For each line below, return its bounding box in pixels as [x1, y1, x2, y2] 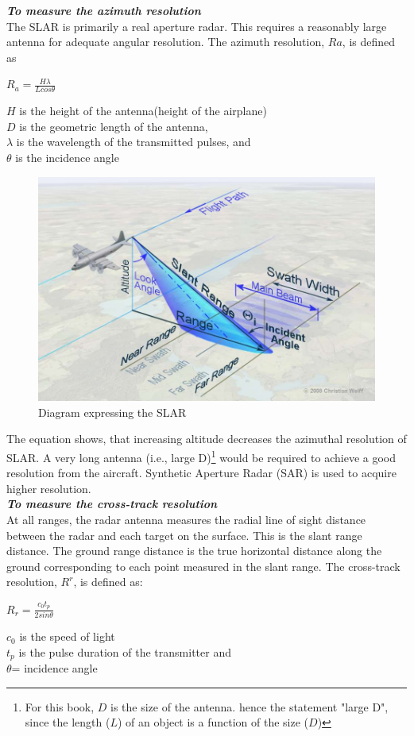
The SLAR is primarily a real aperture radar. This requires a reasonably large [6, 17, 387, 34]
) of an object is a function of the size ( [117, 714, 309, 730]
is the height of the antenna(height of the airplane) [19, 102, 267, 119]
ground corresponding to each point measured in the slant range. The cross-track [6, 557, 400, 574]
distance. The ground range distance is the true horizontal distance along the [6, 542, 382, 559]
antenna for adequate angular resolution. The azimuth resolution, [6, 33, 325, 50]
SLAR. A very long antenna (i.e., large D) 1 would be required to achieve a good [6, 447, 396, 465]
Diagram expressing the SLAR [38, 403, 187, 420]
